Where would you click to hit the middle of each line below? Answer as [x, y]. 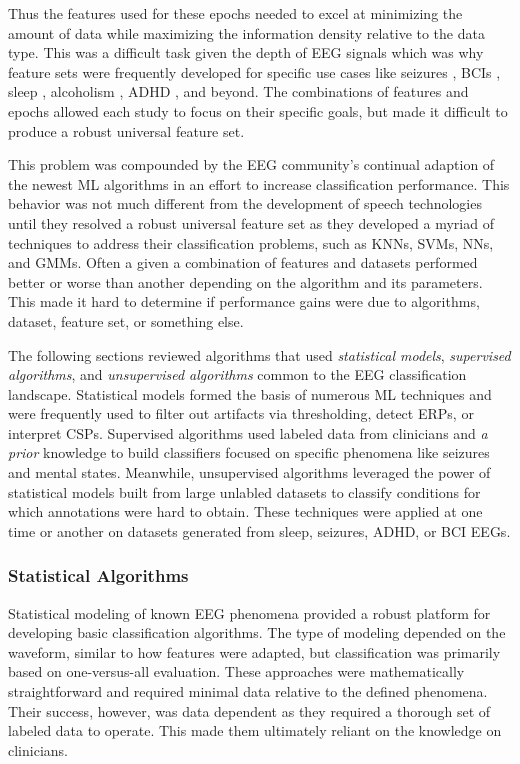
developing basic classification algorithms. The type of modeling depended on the [257, 632]
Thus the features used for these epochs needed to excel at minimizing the [235, 13]
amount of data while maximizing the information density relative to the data [246, 32]
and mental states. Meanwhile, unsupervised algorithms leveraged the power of [249, 472]
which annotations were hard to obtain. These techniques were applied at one [245, 511]
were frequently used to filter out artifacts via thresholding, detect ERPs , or [241, 413]
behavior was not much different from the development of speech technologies [245, 203]
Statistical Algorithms [98, 575]
